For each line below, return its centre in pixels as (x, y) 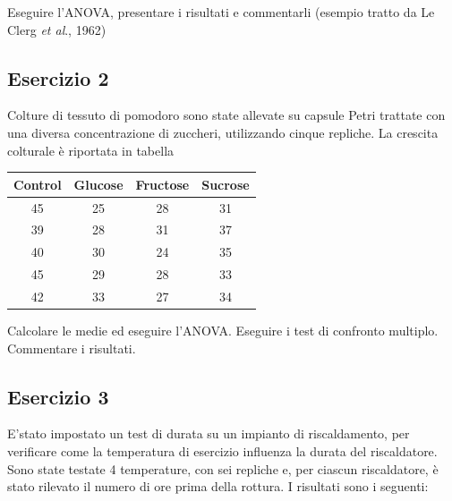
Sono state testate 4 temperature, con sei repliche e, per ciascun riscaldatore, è (223, 468)
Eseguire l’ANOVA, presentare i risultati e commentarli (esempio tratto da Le (221, 12)
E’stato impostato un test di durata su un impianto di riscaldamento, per (209, 433)
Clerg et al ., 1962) (57, 29)
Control (38, 184)
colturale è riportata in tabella (91, 150)
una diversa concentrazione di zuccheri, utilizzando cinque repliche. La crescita (223, 132)
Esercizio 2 (58, 77)
